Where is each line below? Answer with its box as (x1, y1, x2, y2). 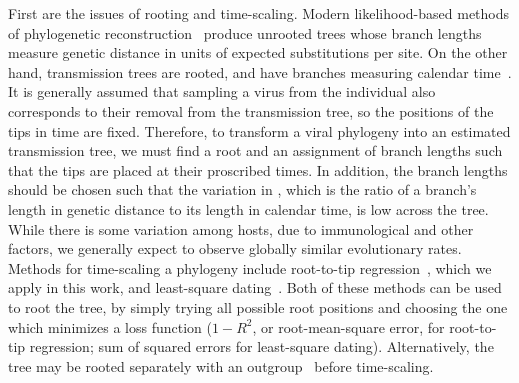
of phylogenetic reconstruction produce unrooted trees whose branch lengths (8, 22, 482, 43)
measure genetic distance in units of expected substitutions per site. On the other (8, 42, 508, 63)
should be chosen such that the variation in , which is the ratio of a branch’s (8, 179, 477, 200)
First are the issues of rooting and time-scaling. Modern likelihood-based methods (8, 3, 510, 23)
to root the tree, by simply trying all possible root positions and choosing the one (8, 296, 508, 317)
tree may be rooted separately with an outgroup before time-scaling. (8, 355, 434, 376)
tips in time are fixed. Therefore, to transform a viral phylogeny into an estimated (8, 120, 511, 141)
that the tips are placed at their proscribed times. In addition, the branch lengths (8, 159, 508, 180)
